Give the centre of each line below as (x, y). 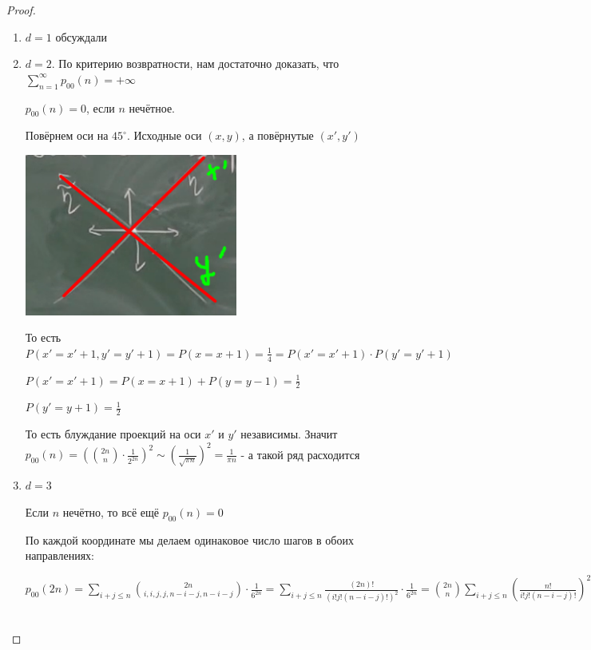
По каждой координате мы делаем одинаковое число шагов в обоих (189, 539)
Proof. (21, 10)
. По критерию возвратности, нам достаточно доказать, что (195, 63)
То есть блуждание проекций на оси (113, 434)
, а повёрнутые (278, 135)
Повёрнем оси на (67, 135)
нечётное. (152, 107)
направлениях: (59, 555)
